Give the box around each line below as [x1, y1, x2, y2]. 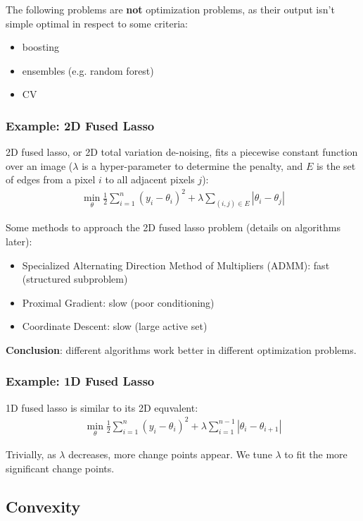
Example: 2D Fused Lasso [6, 116, 155, 134]
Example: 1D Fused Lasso [6, 372, 155, 390]
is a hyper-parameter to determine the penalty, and [82, 158, 303, 173]
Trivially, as [6, 447, 56, 462]
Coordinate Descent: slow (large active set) [22, 319, 208, 333]
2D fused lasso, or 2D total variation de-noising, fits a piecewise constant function [6, 145, 358, 159]
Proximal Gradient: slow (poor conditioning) [22, 295, 215, 309]
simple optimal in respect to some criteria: [6, 16, 188, 30]
